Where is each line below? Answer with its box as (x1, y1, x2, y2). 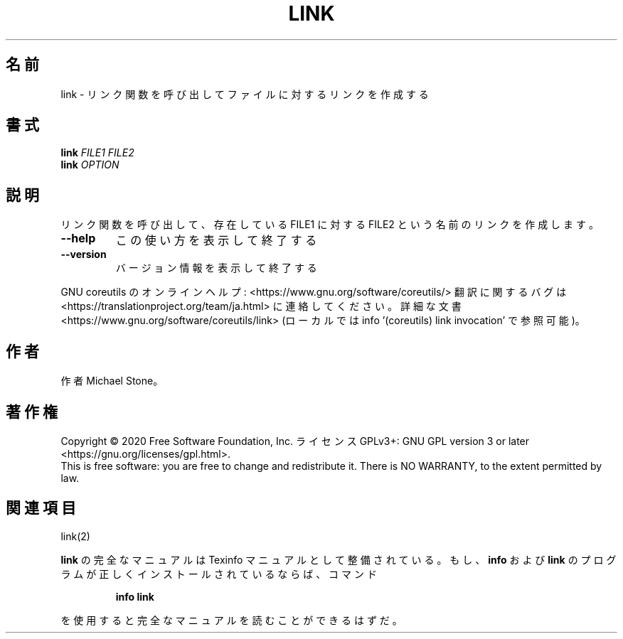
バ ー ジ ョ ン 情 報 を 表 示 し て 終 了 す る (115, 262, 317, 274)
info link (115, 590, 154, 603)
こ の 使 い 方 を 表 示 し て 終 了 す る (115, 233, 317, 248)
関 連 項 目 (6, 499, 76, 517)
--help (60, 231, 96, 246)
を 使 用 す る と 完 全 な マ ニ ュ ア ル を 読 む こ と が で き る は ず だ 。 (60, 613, 403, 626)
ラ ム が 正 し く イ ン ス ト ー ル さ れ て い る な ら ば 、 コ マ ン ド (60, 567, 377, 580)
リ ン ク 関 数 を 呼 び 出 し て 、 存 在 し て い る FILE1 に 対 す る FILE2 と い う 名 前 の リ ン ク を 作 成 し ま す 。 (60, 218, 599, 231)
